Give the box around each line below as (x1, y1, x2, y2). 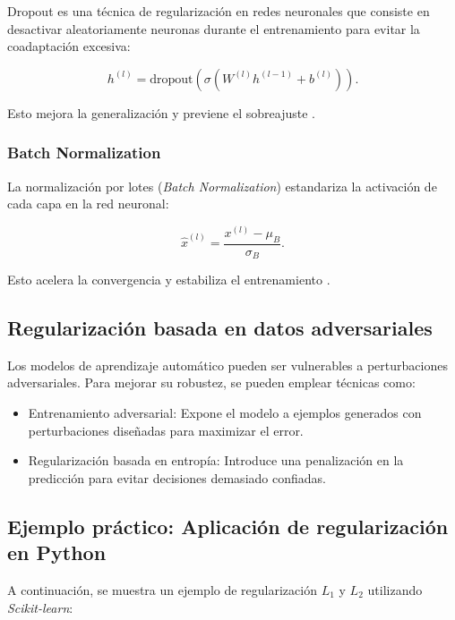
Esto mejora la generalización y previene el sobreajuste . (7, 103, 315, 122)
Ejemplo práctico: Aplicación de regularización (7, 512, 449, 539)
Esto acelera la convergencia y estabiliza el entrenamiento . (7, 270, 331, 289)
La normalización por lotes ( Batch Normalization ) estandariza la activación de (7, 176, 437, 195)
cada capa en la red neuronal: (7, 194, 169, 213)
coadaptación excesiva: (7, 37, 131, 55)
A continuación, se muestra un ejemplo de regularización (7, 581, 317, 599)
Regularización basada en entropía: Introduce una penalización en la (28, 451, 404, 470)
